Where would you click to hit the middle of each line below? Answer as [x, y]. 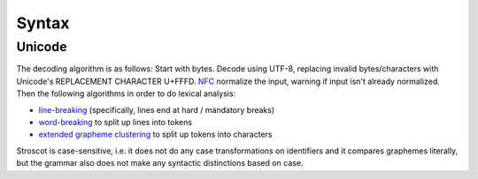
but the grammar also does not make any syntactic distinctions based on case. [160, 163]
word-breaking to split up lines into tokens [116, 122]
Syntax [43, 23]
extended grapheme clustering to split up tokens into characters [155, 134]
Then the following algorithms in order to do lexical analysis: [126, 93]
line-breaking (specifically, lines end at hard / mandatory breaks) [157, 109]
